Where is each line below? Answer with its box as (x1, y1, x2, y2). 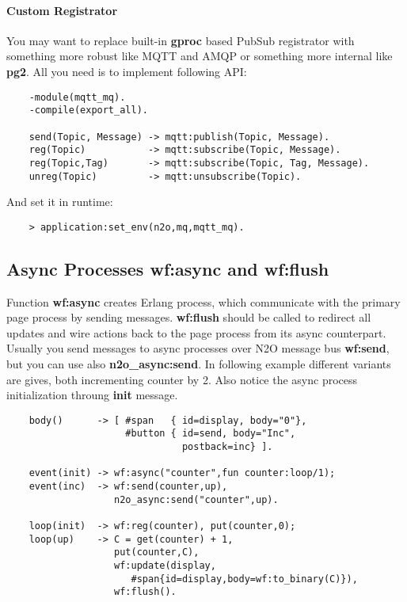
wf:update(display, (114, 560, 216, 571)
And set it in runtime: (6, 193, 113, 210)
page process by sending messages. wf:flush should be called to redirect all (6, 309, 371, 326)
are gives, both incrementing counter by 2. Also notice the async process (6, 371, 358, 387)
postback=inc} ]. (181, 441, 273, 453)
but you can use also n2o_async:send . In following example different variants (6, 356, 391, 371)
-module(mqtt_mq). (29, 91, 126, 103)
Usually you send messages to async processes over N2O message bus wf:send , (6, 340, 390, 356)
